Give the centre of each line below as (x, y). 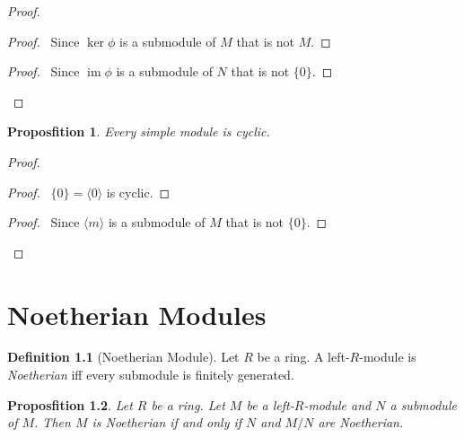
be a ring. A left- (303, 357)
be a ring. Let (188, 404)
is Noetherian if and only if (167, 422)
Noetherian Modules (137, 314)
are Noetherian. (361, 422)
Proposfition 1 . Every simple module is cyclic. (139, 131)
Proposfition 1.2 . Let (70, 404)
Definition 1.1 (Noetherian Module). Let (123, 357)
